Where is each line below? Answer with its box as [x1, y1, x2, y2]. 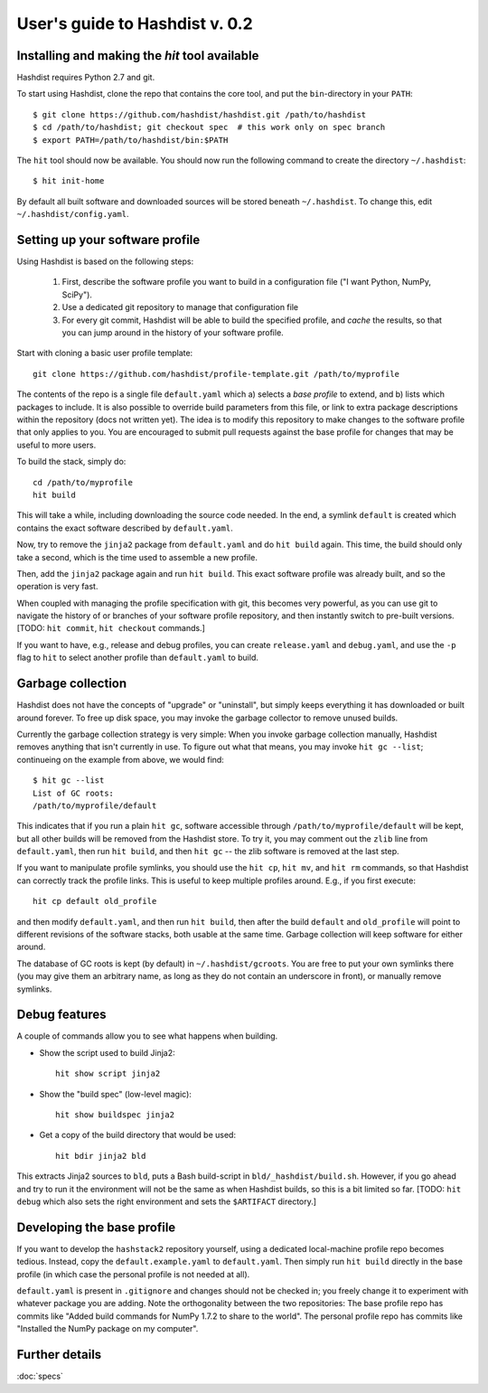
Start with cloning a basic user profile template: [16, 348, 193, 359]
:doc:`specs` [16, 1370, 63, 1382]
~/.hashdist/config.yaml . [16, 209, 129, 220]
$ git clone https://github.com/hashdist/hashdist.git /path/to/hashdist [33, 109, 367, 119]
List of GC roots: [33, 787, 115, 798]
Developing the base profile [16, 1219, 176, 1235]
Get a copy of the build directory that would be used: [39, 1130, 237, 1141]
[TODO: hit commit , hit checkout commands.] [16, 623, 205, 634]
